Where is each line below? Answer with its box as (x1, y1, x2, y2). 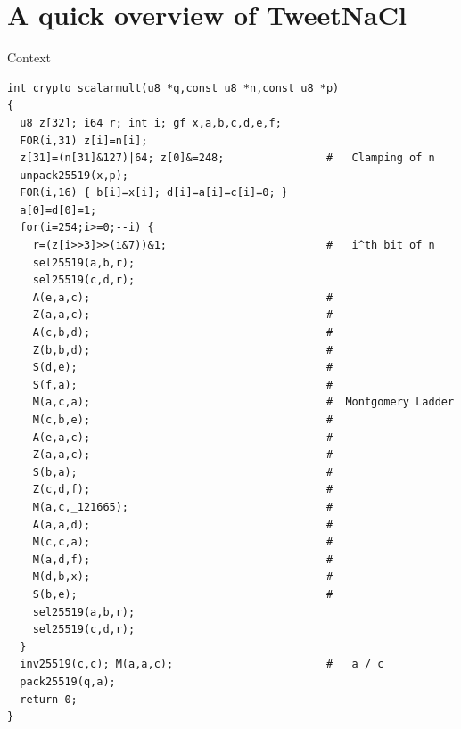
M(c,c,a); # (32, 536, 333, 549)
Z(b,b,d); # (32, 343, 333, 356)
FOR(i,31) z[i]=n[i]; (20, 134, 148, 147)
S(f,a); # (32, 378, 333, 391)
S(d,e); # (32, 361, 333, 374)
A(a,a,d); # (32, 518, 333, 531)
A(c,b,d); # (32, 326, 333, 340)
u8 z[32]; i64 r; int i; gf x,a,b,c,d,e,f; (20, 116, 282, 129)
